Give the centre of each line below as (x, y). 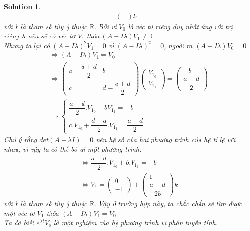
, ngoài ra (178, 45)
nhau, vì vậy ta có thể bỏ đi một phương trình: (73, 149)
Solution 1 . (22, 6)
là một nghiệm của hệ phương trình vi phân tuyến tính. (135, 222)
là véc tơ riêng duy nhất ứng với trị (180, 26)
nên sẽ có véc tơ (51, 36)
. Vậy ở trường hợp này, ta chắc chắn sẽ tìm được (168, 203)
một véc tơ (19, 213)
